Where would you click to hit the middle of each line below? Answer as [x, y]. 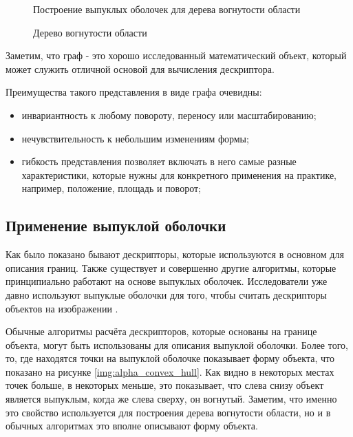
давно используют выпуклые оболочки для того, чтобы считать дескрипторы [166, 294]
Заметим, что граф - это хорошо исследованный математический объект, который [176, 55]
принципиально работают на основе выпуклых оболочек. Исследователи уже [167, 281]
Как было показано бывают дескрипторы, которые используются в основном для [175, 254]
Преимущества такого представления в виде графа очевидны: [134, 92]
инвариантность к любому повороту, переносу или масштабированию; [169, 115]
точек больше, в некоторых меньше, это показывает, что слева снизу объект [165, 385]
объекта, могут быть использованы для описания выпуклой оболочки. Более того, [177, 344]
